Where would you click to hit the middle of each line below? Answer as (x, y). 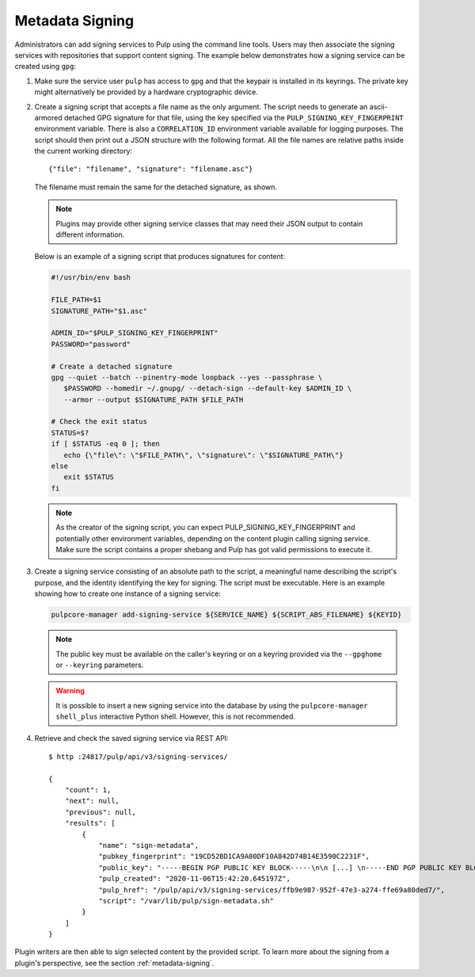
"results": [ (90, 823)
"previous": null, (101, 812)
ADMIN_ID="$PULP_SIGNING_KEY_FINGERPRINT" (135, 333)
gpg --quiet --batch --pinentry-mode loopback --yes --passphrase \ (187, 377)
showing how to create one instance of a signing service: (128, 593)
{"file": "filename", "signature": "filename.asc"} (151, 169)
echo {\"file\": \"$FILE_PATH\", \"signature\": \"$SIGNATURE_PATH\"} (203, 455)
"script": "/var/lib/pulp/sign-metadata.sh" (186, 901)
